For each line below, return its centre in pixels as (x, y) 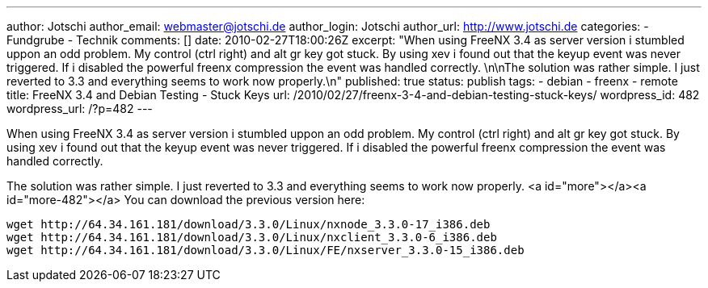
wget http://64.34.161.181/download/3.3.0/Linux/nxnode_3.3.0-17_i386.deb (249, 224)
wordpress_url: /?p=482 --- (80, 109)
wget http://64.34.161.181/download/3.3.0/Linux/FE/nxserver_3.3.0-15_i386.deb (265, 250)
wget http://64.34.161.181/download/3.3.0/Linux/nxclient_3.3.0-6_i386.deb (252, 237)
